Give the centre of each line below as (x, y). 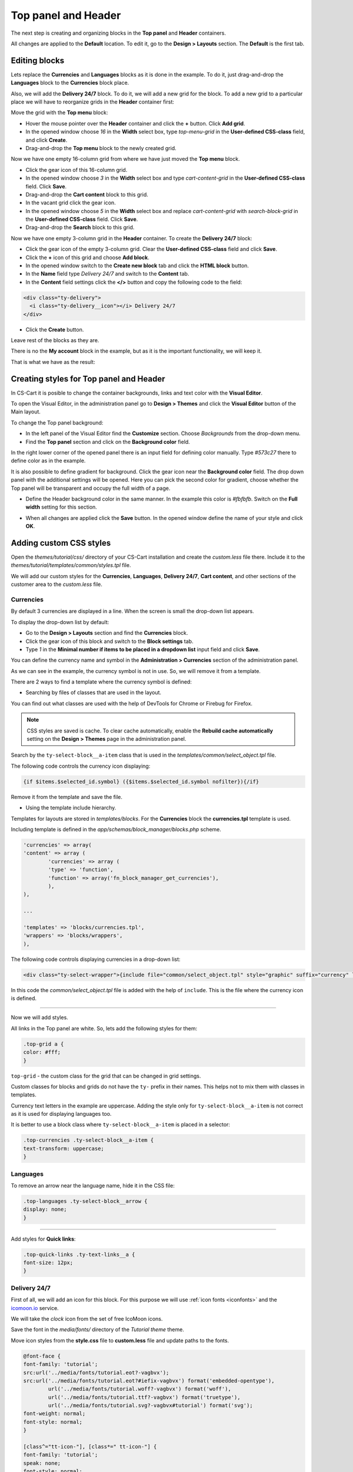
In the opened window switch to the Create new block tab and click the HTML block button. (137, 266)
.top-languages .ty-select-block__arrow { (85, 1201)
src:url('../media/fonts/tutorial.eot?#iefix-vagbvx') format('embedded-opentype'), (149, 1380)
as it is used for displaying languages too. (61, 1114)
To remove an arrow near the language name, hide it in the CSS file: (93, 1185)
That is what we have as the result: (53, 362)
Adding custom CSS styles (61, 543)
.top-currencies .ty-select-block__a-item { (89, 1140)
